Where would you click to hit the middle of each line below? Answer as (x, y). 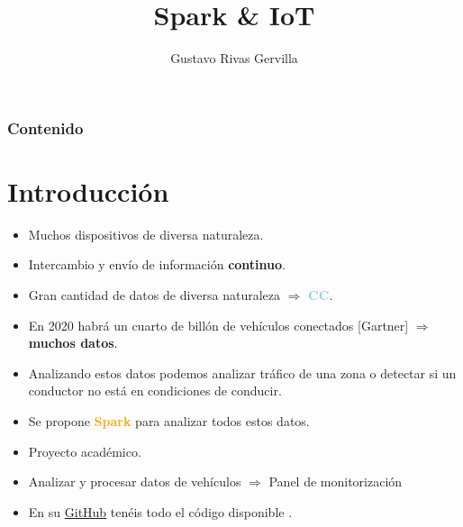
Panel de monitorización (336, 482)
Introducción (88, 191)
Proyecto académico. (85, 451)
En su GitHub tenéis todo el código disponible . (160, 511)
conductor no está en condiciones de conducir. (155, 391)
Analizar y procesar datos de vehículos (135, 482)
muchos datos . (73, 343)
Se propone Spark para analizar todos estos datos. (169, 420)
